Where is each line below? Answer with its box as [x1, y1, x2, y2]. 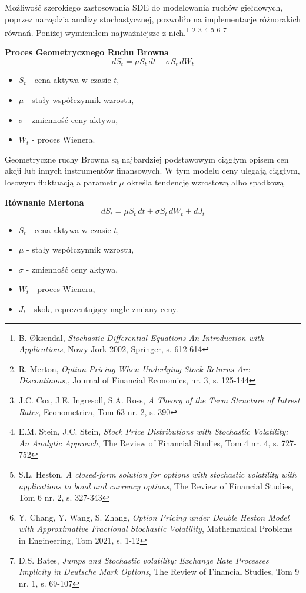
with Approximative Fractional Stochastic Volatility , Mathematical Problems [18, 522, 293, 535]
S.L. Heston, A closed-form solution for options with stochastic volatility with [18, 468, 297, 480]
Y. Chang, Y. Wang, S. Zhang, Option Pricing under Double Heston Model [18, 511, 290, 523]
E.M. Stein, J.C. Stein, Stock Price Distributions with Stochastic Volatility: [18, 425, 288, 438]
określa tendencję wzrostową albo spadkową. [127, 176, 287, 188]
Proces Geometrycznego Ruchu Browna [5, 46, 169, 58]
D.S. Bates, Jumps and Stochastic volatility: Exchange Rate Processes [18, 554, 269, 566]
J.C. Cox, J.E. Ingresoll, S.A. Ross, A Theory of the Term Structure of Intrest [18, 394, 300, 406]
